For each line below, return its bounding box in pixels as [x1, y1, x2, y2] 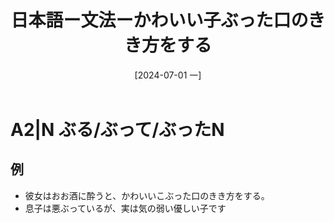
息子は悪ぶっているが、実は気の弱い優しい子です [24, 202, 227, 214]
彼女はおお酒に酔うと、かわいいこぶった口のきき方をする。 [24, 189, 270, 201]
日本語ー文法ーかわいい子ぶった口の [10, 9, 308, 32]
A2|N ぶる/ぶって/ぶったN [10, 118, 225, 141]
